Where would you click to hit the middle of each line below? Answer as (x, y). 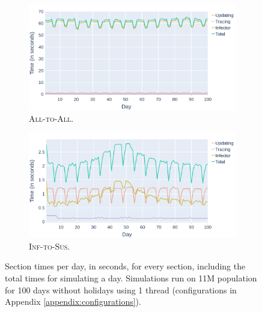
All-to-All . (51, 118)
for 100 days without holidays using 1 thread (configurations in (121, 289)
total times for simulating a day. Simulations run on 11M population (131, 278)
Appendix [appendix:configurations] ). (73, 301)
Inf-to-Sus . (50, 246)
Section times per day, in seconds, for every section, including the (125, 266)
